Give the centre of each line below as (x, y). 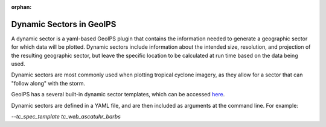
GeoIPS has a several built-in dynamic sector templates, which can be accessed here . (118, 94)
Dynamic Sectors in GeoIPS (64, 24)
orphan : (21, 7)
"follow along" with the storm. (48, 83)
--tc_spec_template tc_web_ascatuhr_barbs (66, 117)
